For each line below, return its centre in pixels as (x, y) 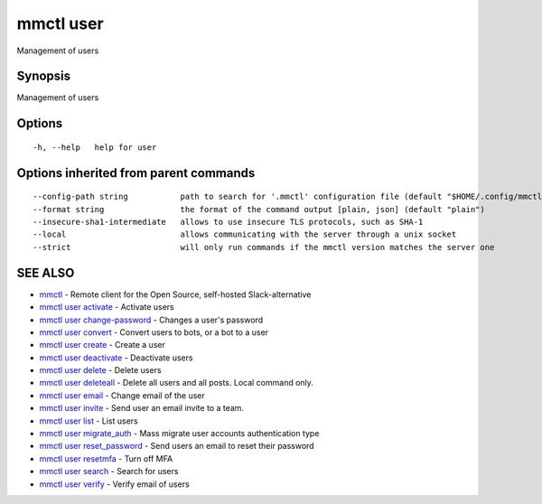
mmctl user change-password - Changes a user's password (151, 320)
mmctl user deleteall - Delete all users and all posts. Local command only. (176, 383)
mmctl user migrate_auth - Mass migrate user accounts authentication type (179, 434)
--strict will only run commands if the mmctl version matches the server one (264, 247)
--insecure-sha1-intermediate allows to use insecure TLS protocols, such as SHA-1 (228, 222)
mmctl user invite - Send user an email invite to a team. (141, 408)
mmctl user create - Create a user (103, 345)
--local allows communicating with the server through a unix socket (245, 234)
